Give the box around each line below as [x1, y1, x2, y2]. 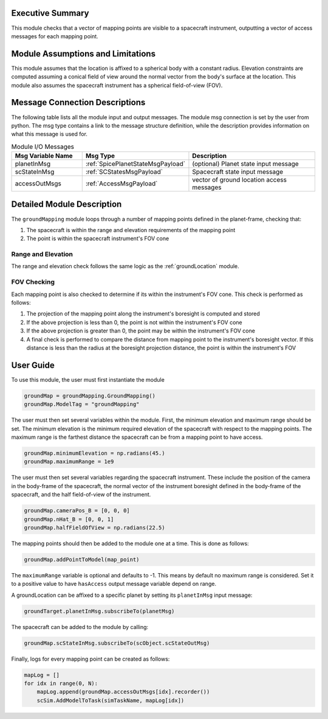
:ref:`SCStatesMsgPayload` [85, 168, 163, 176]
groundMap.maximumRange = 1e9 [24, 458, 114, 465]
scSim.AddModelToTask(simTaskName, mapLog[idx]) [36, 697, 185, 704]
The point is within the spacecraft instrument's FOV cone [26, 235, 169, 243]
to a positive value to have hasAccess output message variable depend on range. [11, 580, 217, 588]
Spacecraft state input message [192, 168, 284, 176]
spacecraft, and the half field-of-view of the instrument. [11, 491, 151, 498]
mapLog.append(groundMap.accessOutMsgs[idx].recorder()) [36, 689, 210, 695]
